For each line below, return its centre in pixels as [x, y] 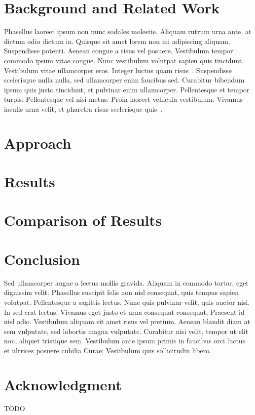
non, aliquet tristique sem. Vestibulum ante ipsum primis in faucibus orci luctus [125, 341]
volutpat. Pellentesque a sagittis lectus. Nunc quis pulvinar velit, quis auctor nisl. [127, 302]
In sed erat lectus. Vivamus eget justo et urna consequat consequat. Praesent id [124, 311]
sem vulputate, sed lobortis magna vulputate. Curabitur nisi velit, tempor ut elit [126, 331]
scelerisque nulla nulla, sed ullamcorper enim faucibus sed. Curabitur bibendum [124, 80]
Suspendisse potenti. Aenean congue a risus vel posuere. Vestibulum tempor [119, 51]
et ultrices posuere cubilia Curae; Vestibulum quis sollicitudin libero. [108, 350]
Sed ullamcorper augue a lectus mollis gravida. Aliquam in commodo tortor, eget [126, 282]
